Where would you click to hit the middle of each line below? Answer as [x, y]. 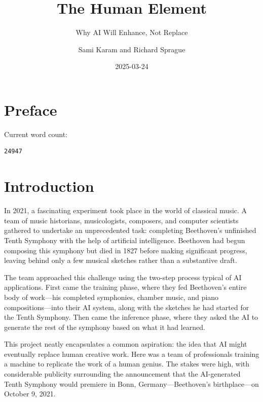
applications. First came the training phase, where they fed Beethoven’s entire [125, 287]
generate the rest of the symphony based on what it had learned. [105, 327]
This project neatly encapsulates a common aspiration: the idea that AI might [126, 344]
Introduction [49, 186]
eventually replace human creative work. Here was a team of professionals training [132, 354]
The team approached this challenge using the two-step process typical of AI [123, 277]
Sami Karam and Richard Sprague [132, 49]
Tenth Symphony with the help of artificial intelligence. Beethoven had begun [125, 240]
